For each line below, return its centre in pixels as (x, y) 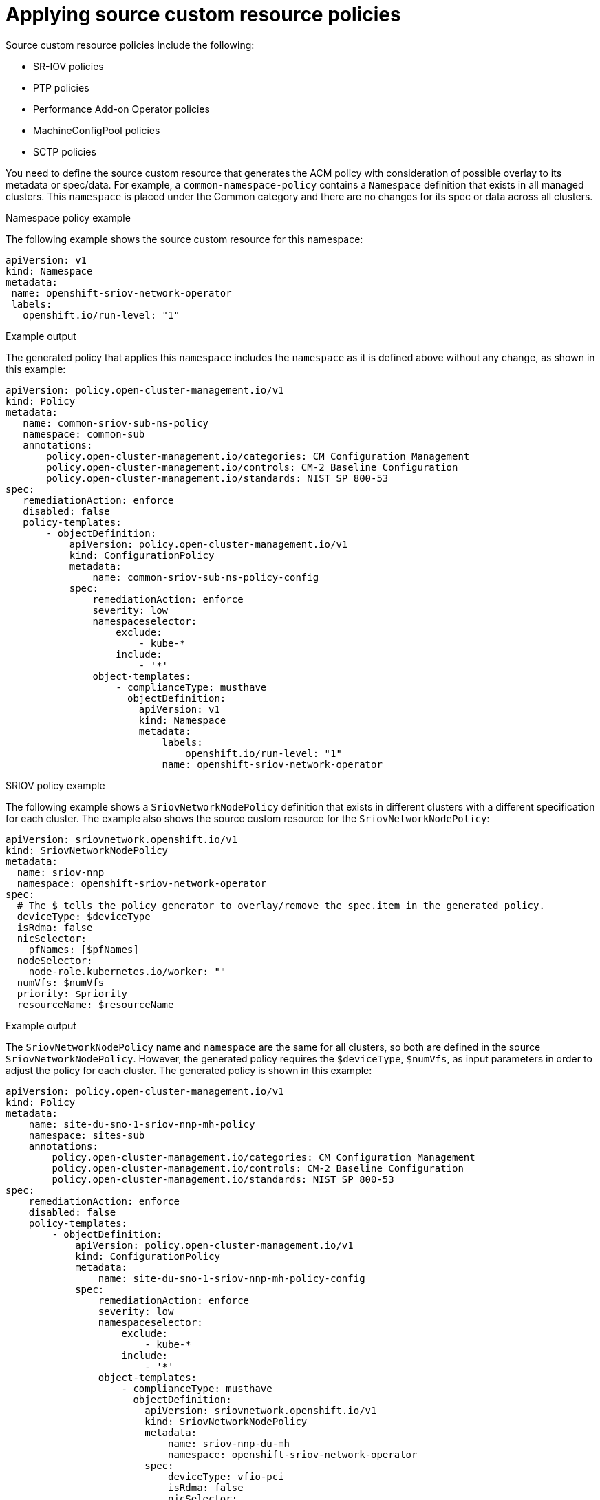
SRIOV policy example (55, 785)
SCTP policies (65, 151)
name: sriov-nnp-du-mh (229, 1443)
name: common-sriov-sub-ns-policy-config (206, 577)
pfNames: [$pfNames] (84, 949)
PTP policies (61, 87)
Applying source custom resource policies (203, 14)
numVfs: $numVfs (61, 982)
